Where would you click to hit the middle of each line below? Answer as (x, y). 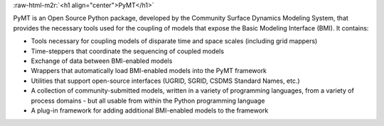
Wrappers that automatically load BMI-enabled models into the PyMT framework (149, 71)
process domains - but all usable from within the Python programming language (148, 101)
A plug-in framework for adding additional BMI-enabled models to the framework (150, 110)
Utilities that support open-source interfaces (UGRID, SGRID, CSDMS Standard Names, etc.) (165, 81)
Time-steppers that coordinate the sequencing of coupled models (127, 51)
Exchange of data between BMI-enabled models (102, 61)
